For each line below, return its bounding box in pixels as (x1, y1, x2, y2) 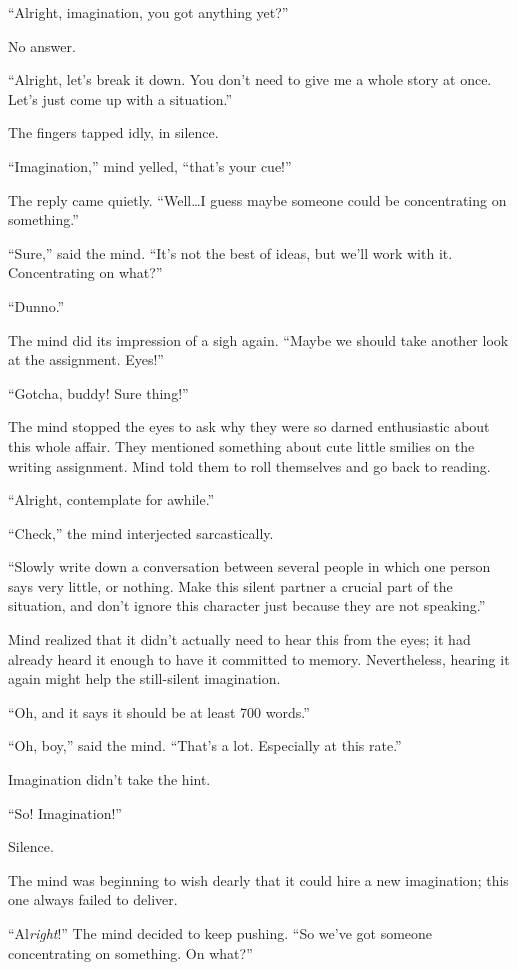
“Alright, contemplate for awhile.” (8, 489, 215, 510)
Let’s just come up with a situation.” (8, 88, 233, 109)
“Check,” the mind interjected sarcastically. (8, 522, 274, 543)
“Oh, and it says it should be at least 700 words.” (8, 701, 310, 722)
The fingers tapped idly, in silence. (8, 122, 219, 143)
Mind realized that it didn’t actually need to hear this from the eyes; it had (8, 629, 471, 650)
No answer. (8, 35, 76, 56)
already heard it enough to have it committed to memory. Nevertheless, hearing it (8, 648, 510, 669)
